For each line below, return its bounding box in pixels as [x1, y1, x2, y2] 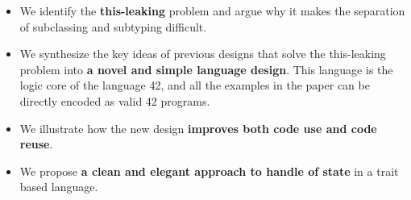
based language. [19, 178, 98, 195]
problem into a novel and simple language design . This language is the [19, 60, 393, 77]
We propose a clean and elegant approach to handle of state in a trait [19, 162, 399, 179]
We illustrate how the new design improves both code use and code [19, 119, 377, 136]
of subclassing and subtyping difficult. [19, 18, 207, 35]
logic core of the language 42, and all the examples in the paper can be [19, 77, 370, 94]
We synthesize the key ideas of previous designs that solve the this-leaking [19, 45, 386, 62]
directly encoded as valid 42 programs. [19, 92, 210, 109]
